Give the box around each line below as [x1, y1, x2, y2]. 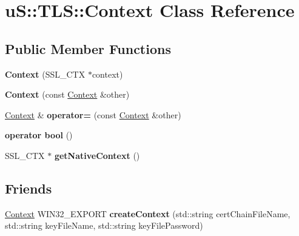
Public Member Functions [5, 39, 171, 58]
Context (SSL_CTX [5, 67, 86, 80]
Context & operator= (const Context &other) [5, 108, 181, 121]
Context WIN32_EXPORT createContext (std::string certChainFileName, [5, 207, 291, 220]
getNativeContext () [54, 149, 140, 161]
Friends [5, 178, 52, 197]
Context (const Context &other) [5, 88, 130, 101]
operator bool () [5, 129, 73, 141]
